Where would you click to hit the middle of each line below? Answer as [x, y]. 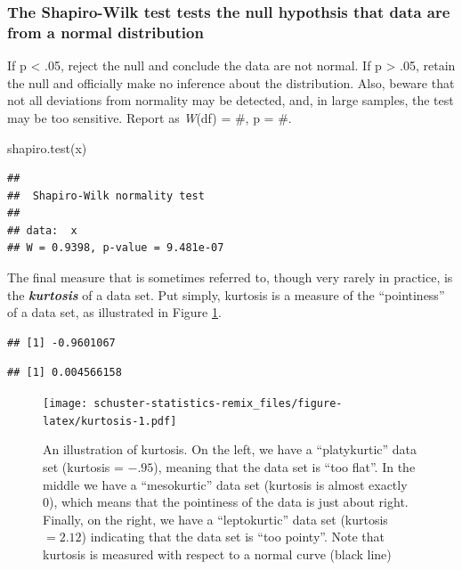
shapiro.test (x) [47, 147]
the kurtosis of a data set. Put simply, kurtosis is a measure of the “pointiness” [226, 294]
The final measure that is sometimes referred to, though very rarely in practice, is [230, 277]
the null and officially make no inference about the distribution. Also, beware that [231, 82]
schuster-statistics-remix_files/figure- [218, 404]
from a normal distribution [105, 32]
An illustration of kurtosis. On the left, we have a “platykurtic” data [230, 449]
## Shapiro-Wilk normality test [106, 195]
